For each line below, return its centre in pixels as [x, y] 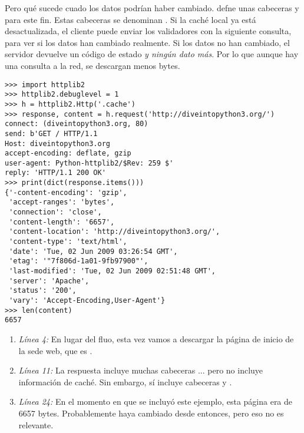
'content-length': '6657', [62, 222]
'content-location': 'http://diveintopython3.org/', [115, 232]
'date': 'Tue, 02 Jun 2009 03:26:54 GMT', [93, 251]
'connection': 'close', [55, 212]
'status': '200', [43, 291]
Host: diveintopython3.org [57, 143]
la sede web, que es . [55, 350]
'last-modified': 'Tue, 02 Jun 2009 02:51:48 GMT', [112, 271]
